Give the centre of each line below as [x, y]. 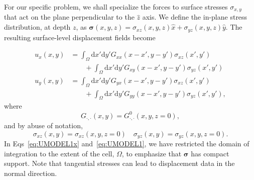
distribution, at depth [37, 27]
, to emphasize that [152, 153]
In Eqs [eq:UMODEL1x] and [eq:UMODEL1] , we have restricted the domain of [127, 143]
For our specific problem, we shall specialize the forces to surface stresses [116, 7]
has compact [210, 153]
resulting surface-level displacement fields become [80, 37]
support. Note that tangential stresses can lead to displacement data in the [119, 163]
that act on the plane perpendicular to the [69, 17]
